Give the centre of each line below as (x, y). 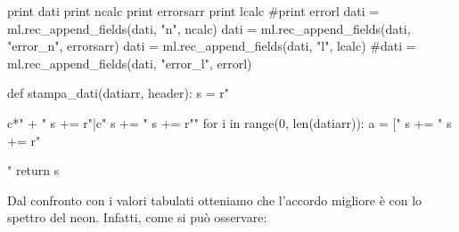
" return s (33, 170)
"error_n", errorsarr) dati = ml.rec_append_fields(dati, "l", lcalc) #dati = (212, 46)
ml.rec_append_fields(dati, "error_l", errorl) (130, 63)
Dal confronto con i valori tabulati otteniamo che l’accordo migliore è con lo (215, 200)
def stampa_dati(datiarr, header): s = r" (119, 93)
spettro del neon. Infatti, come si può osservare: (137, 217)
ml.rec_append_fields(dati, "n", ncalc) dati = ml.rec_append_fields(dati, (209, 28)
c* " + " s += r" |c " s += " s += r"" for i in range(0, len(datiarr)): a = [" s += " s (229, 122)
